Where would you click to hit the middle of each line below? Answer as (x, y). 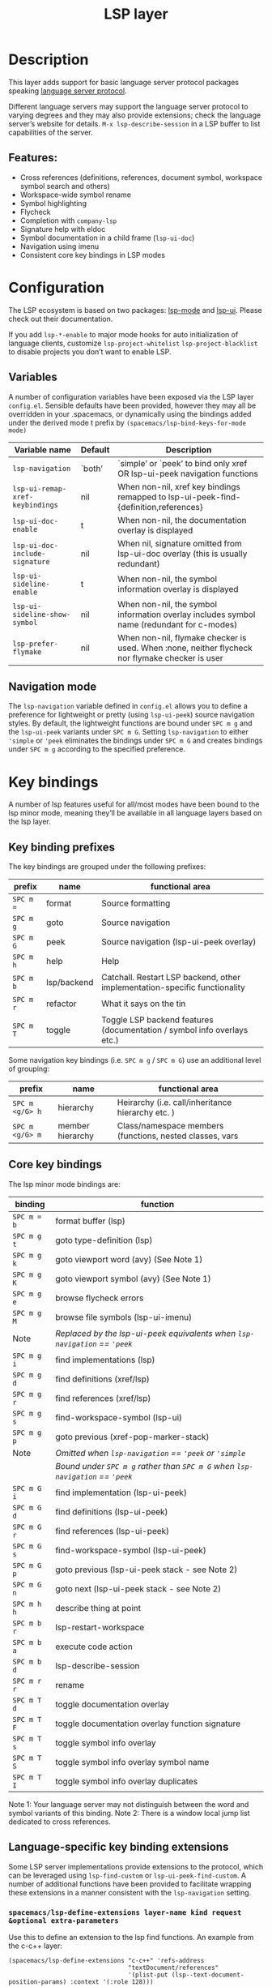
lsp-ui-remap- (40, 488)
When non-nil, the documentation (182, 520)
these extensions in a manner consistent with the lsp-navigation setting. (130, 1892)
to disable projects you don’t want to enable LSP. (90, 351)
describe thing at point (98, 1608)
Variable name (42, 449)
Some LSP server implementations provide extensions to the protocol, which (136, 1866)
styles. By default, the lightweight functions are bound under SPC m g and (130, 723)
